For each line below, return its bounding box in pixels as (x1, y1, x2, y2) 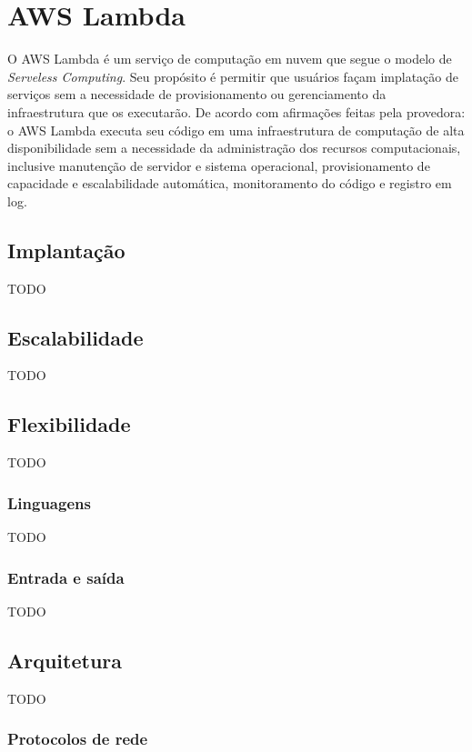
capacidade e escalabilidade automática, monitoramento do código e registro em (7, 174, 452, 193)
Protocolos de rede (7, 727, 148, 750)
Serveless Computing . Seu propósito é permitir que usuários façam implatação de (7, 66, 458, 85)
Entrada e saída (7, 566, 125, 588)
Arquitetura (7, 646, 123, 674)
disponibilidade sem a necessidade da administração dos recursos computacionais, (7, 138, 461, 157)
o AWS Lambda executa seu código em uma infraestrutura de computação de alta (7, 120, 465, 139)
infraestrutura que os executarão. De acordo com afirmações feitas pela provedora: (7, 102, 466, 121)
